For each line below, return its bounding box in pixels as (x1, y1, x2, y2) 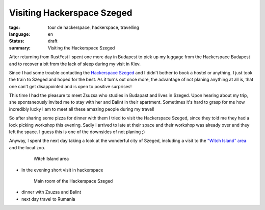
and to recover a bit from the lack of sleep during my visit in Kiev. (9, 61, 141, 67)
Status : (9, 38, 25, 44)
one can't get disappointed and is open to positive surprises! (9, 83, 132, 89)
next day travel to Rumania (21, 196, 76, 202)
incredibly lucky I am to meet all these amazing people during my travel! (9, 106, 155, 112)
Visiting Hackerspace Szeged (9, 7, 132, 18)
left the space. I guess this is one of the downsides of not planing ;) (9, 129, 145, 135)
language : (9, 31, 30, 37)
